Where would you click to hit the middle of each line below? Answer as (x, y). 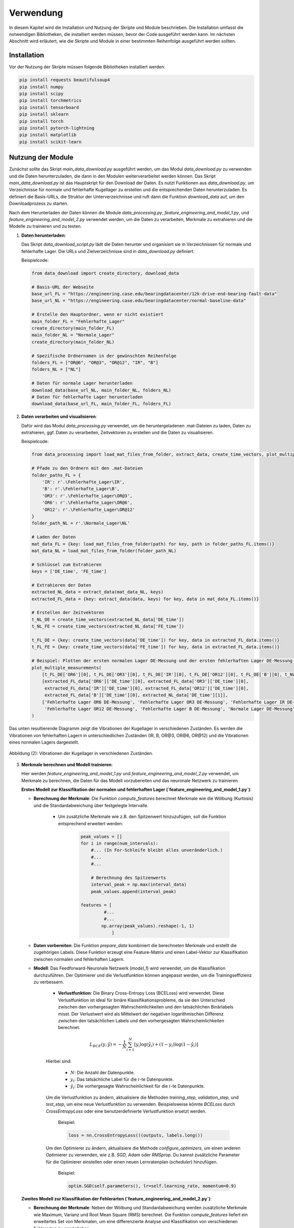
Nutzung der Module (41, 157)
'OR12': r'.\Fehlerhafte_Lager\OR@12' (88, 509)
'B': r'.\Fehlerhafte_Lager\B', (81, 489)
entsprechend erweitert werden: (91, 823)
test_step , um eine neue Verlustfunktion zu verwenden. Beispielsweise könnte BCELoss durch (140, 1104)
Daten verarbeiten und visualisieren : (59, 417)
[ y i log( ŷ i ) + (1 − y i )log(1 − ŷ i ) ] (166, 1045)
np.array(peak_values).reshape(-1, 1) (148, 926)
